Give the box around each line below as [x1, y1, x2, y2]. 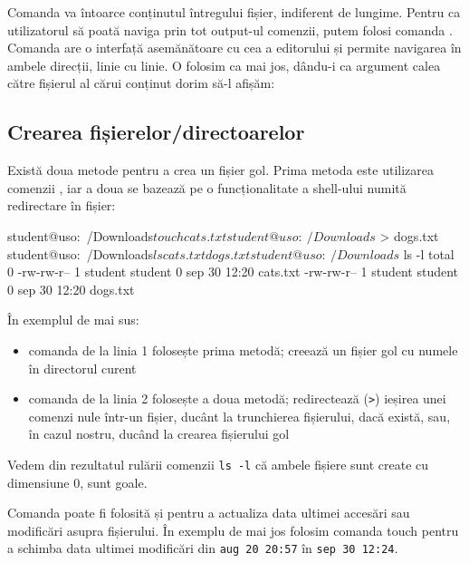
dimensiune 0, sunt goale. [7, 472, 148, 491]
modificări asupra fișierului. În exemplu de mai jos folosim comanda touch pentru [7, 520, 459, 539]
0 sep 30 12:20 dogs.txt [7, 279, 135, 298]
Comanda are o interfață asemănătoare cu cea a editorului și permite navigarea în [7, 38, 462, 57]
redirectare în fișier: [7, 196, 116, 215]
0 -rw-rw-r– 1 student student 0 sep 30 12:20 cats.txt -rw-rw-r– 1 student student [7, 262, 459, 281]
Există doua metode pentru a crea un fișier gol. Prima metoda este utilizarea [7, 160, 434, 180]
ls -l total [403, 244, 455, 263]
